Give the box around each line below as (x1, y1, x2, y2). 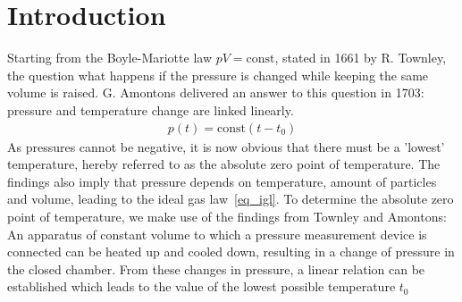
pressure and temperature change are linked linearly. (7, 100, 294, 119)
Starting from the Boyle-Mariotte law (7, 48, 212, 67)
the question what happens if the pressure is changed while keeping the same (7, 65, 429, 84)
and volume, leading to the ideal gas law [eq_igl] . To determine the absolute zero (7, 189, 454, 208)
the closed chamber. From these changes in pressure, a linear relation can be (7, 259, 425, 278)
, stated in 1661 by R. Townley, (274, 48, 447, 67)
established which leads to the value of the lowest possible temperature (7, 277, 396, 296)
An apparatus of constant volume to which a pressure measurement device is (7, 224, 427, 243)
